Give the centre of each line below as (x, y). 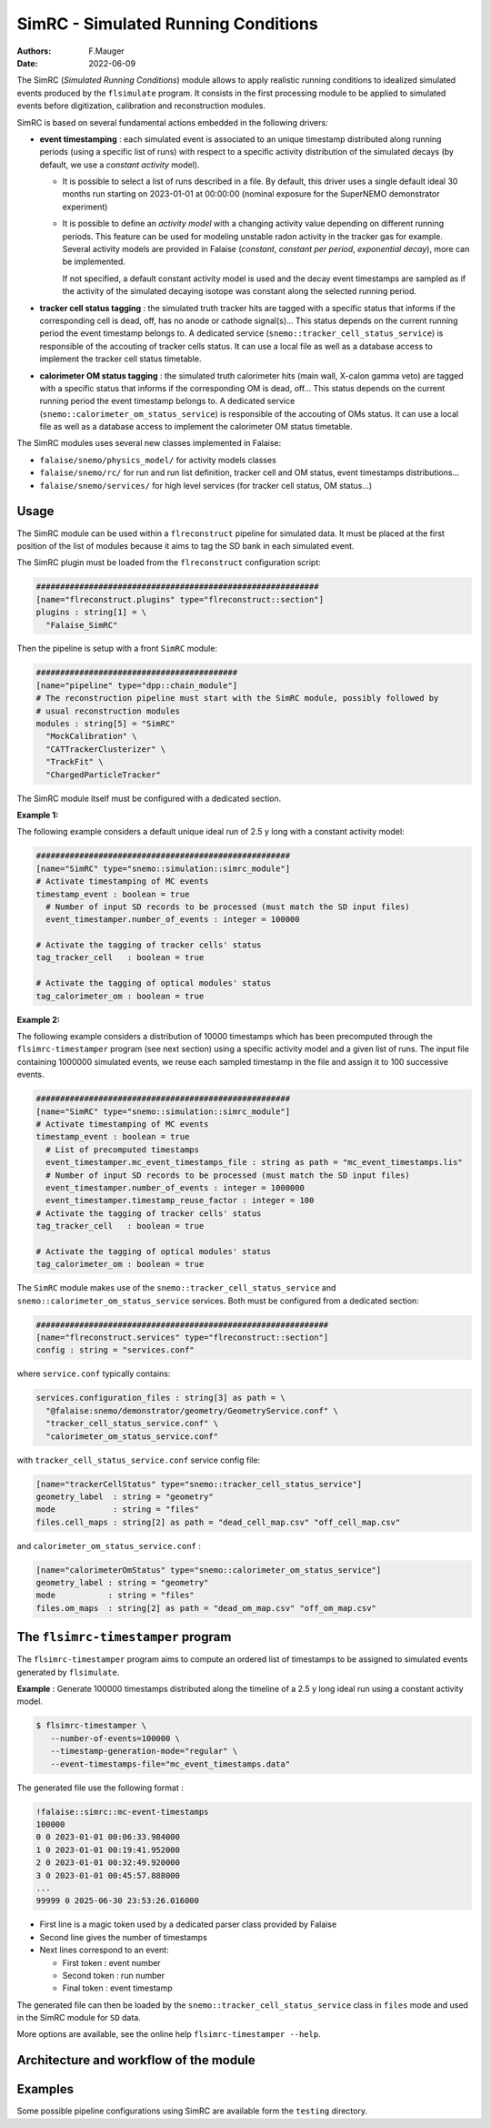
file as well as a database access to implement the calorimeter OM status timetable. (196, 427)
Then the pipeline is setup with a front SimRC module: (117, 649)
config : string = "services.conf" (115, 1350)
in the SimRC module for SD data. (79, 2018)
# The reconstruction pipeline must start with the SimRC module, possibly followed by (237, 698)
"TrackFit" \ (75, 762)
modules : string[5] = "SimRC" (106, 724)
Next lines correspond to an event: (104, 1950)
